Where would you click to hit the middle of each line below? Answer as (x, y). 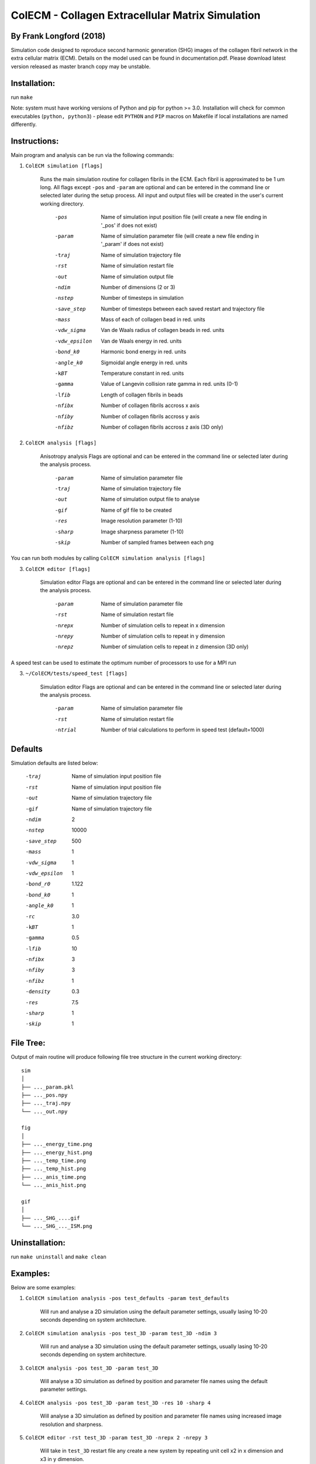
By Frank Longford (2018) (58, 36)
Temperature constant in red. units (142, 373)
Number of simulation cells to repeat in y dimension (163, 636)
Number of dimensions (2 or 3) (138, 287)
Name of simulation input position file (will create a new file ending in (184, 217)
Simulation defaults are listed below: (54, 763)
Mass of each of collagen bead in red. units (153, 320)
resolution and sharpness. (71, 1424)
